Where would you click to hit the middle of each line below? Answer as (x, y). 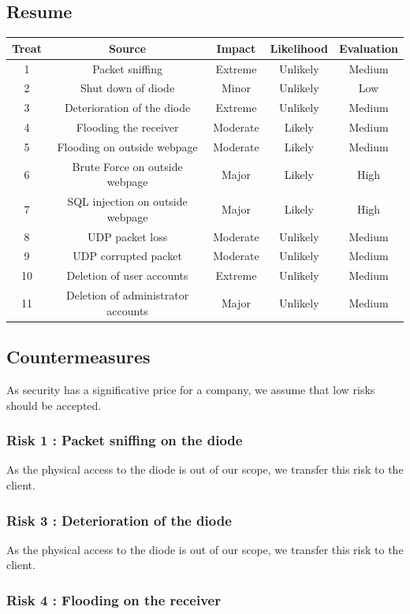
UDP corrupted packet (127, 256)
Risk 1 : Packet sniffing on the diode (125, 440)
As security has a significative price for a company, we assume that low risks (191, 390)
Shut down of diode (128, 88)
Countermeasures (78, 357)
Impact (236, 48)
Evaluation (369, 48)
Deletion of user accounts (127, 275)
